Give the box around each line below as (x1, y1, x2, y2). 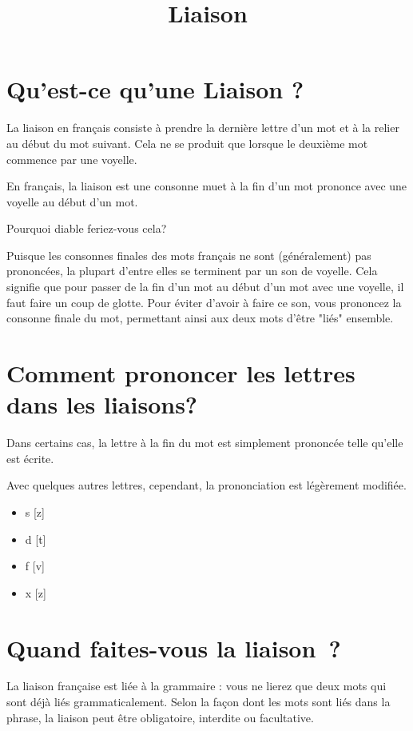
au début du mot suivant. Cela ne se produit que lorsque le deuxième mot (6, 134, 368, 151)
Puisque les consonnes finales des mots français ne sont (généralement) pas (6, 246, 371, 263)
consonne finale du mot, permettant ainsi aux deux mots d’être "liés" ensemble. (6, 310, 394, 326)
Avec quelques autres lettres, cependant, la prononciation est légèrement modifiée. (6, 477, 407, 493)
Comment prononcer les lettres (6, 357, 355, 389)
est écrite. (6, 449, 54, 466)
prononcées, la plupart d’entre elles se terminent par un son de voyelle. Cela (6, 262, 378, 279)
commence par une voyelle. (6, 150, 137, 167)
